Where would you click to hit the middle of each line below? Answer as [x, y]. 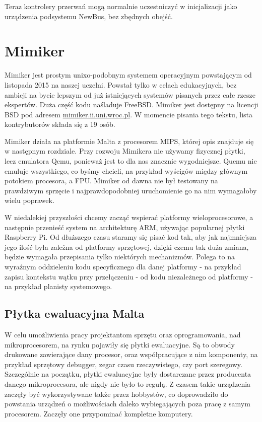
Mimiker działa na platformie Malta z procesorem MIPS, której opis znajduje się [129, 141]
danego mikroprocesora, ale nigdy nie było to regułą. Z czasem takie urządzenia [128, 383]
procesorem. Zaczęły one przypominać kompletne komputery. [99, 413]
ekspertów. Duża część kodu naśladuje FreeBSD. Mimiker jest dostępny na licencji [132, 104]
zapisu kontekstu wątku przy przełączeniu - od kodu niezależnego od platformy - [129, 276]
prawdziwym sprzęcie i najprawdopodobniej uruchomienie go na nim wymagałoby [131, 190]
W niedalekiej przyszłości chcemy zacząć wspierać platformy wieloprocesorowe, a [129, 217]
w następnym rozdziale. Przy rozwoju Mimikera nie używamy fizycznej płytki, [125, 151]
